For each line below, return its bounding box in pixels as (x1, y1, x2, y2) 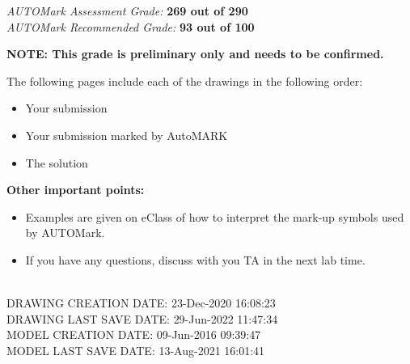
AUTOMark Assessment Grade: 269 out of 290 (6, 2, 248, 19)
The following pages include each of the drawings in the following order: (6, 72, 363, 89)
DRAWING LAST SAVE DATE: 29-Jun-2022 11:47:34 (6, 310, 278, 327)
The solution (25, 154, 88, 171)
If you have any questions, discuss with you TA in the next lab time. (25, 251, 366, 268)
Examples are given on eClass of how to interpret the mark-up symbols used (25, 208, 404, 225)
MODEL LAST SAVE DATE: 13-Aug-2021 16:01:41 (6, 341, 265, 358)
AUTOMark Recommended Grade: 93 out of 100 (6, 18, 255, 35)
